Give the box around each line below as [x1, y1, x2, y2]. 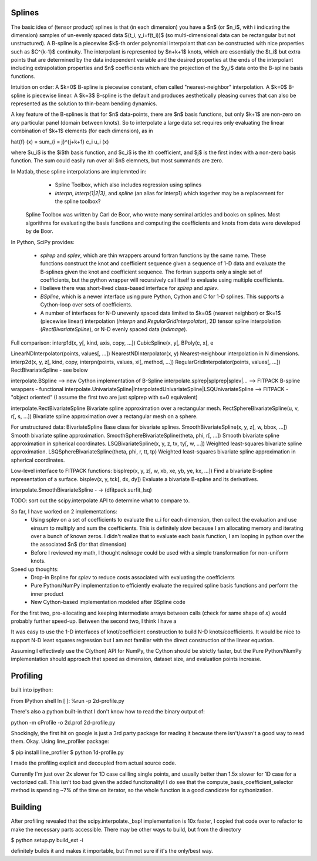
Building [11, 802, 42, 812]
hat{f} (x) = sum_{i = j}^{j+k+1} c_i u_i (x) [11, 138, 109, 145]
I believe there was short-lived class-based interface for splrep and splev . [40, 285, 219, 292]
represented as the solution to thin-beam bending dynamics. [11, 100, 158, 107]
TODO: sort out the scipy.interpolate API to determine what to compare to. [11, 497, 190, 504]
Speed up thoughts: [11, 565, 59, 573]
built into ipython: [11, 686, 53, 693]
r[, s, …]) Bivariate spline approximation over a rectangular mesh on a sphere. [11, 412, 198, 420]
